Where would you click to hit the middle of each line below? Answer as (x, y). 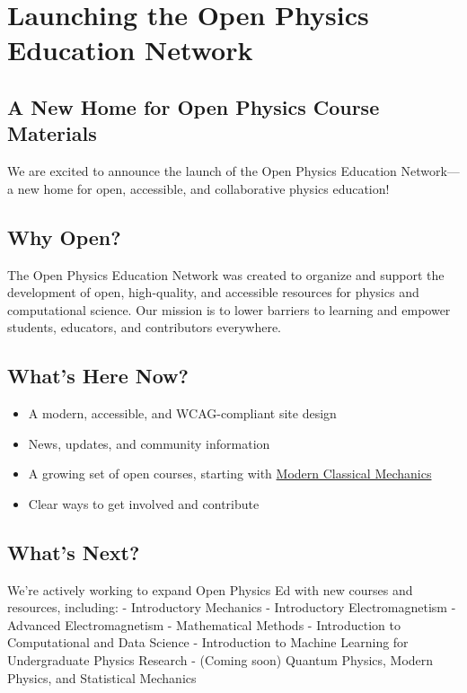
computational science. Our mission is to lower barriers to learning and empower (229, 309)
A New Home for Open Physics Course (194, 106)
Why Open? (64, 237)
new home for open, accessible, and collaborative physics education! (203, 188)
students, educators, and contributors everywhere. (145, 327)
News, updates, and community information (149, 443)
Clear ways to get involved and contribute (144, 503)
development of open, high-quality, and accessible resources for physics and (213, 292)
